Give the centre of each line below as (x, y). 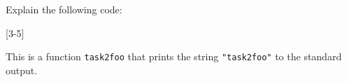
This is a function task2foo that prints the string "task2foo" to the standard (174, 56)
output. (22, 70)
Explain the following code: (64, 9)
